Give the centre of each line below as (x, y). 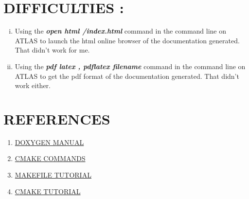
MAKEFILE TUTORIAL (53, 175)
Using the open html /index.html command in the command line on (121, 31)
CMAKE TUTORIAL (48, 191)
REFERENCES (57, 118)
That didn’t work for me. (52, 50)
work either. (33, 85)
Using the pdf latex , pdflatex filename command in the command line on (130, 66)
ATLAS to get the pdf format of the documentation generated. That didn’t (127, 76)
